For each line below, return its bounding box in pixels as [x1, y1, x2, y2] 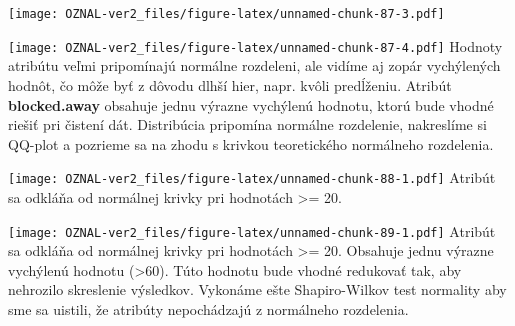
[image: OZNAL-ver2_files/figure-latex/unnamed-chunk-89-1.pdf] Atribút [8, 220, 496, 241]
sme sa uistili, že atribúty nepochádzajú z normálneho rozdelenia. [8, 298, 409, 319]
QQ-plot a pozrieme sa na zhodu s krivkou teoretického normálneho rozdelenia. [8, 133, 494, 154]
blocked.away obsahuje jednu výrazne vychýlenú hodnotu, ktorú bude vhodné [8, 94, 494, 115]
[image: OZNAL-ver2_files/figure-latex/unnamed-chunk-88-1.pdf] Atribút [8, 167, 496, 188]
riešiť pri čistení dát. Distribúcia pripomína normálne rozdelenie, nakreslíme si [8, 114, 487, 135]
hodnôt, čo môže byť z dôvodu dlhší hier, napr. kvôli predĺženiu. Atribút [8, 74, 452, 95]
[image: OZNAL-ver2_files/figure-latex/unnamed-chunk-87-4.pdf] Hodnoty [8, 35, 503, 56]
